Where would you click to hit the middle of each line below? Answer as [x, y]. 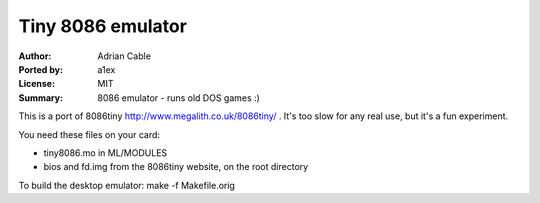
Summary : [41, 97]
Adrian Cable [124, 56]
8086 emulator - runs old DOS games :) [178, 97]
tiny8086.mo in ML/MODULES [105, 152]
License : [36, 84]
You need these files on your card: [89, 134]
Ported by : [41, 69]
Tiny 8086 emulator [102, 26]
